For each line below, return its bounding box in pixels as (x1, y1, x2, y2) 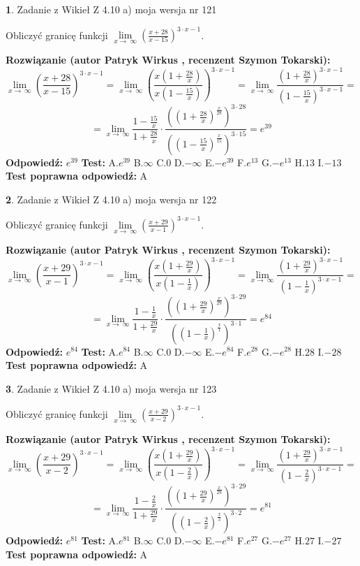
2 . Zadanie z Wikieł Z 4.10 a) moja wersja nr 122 (6, 191, 217, 206)
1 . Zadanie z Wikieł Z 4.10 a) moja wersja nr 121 (6, 2, 217, 16)
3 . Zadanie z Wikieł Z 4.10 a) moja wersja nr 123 (6, 381, 217, 396)
